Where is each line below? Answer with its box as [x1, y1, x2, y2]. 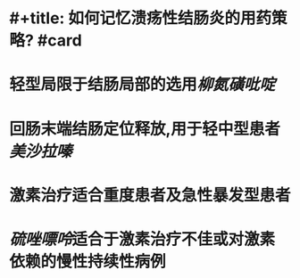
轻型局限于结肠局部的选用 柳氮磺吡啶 [9, 75, 276, 94]
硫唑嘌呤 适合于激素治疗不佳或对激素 [9, 229, 276, 249]
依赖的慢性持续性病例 [9, 251, 167, 272]
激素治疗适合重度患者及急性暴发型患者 [9, 184, 292, 205]
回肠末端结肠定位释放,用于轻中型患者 [9, 119, 281, 139]
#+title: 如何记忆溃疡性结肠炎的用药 [9, 8, 272, 29]
